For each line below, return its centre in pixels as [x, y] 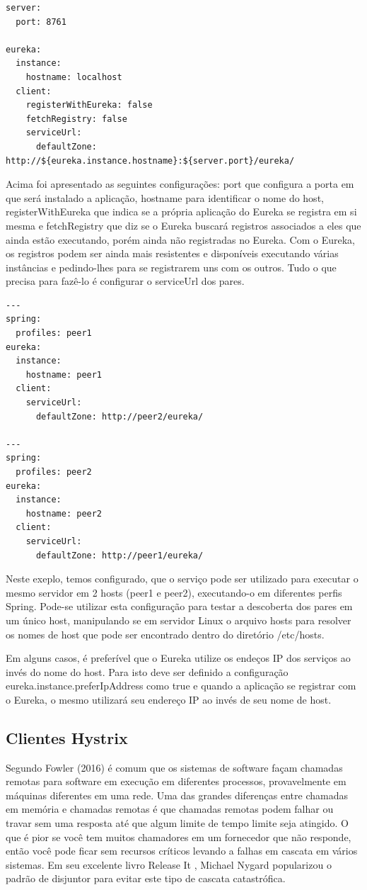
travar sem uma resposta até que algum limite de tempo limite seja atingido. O [177, 823]
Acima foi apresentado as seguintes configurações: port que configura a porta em [180, 184]
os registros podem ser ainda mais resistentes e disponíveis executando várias [172, 253]
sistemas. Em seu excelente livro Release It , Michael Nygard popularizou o [169, 864]
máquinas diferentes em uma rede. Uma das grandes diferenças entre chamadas [177, 795]
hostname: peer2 [64, 513]
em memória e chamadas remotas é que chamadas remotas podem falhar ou [170, 809]
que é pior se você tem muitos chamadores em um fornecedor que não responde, [179, 837]
